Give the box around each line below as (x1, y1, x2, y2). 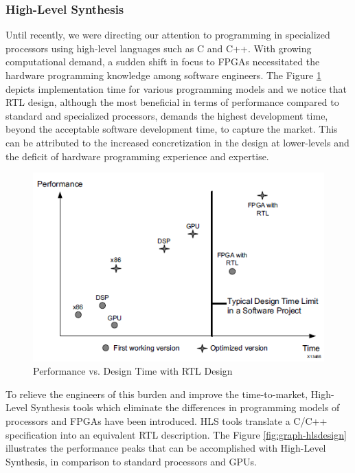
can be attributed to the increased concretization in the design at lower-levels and (5, 135, 350, 149)
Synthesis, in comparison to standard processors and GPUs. (5, 454, 257, 468)
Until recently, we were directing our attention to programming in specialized (5, 27, 330, 42)
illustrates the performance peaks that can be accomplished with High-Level (5, 441, 326, 455)
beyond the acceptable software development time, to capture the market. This (5, 122, 338, 136)
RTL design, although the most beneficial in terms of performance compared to (5, 95, 339, 109)
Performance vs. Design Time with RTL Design (33, 364, 233, 378)
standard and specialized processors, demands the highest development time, (5, 108, 328, 122)
